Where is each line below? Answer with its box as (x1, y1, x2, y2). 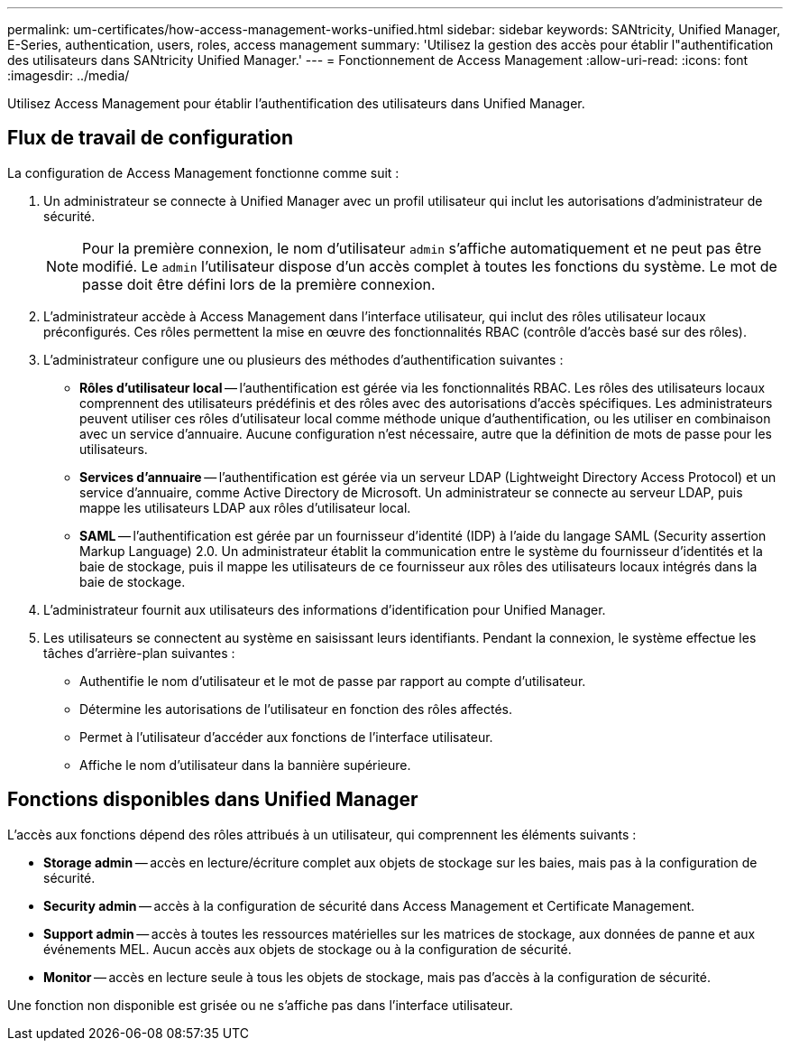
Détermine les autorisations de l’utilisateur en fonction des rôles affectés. (79, 700, 512, 717)
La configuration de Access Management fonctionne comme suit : (7, 164, 400, 181)
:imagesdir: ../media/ (7, 68, 130, 83)
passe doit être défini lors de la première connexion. (82, 274, 436, 293)
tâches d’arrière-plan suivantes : (43, 645, 235, 661)
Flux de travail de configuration (7, 126, 294, 150)
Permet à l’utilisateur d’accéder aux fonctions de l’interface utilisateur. (79, 728, 493, 745)
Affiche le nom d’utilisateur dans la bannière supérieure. (79, 756, 411, 773)
